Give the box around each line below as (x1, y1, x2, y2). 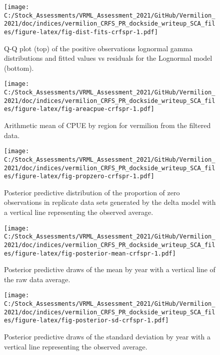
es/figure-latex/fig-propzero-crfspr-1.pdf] (4, 173, 154, 180)
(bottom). (4, 62, 34, 73)
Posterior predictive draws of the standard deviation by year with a (4, 331, 210, 342)
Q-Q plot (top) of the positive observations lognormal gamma (4, 43, 193, 53)
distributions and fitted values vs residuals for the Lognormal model (4, 53, 212, 63)
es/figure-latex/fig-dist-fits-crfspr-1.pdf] (4, 28, 158, 36)
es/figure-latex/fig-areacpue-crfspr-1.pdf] (4, 105, 154, 113)
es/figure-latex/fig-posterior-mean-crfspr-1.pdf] (4, 250, 176, 257)
